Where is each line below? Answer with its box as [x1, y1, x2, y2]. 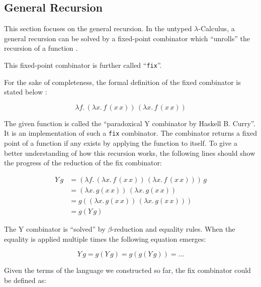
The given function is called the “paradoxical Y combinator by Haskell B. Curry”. [4, 118, 255, 128]
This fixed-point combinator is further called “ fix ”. [4, 59, 162, 70]
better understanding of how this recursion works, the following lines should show [4, 147, 255, 158]
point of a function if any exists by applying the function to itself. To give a [4, 138, 237, 148]
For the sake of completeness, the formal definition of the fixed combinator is [4, 76, 241, 87]
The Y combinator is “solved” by [4, 223, 106, 234]
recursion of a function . [4, 43, 78, 53]
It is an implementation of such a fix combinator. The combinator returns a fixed [4, 128, 257, 138]
